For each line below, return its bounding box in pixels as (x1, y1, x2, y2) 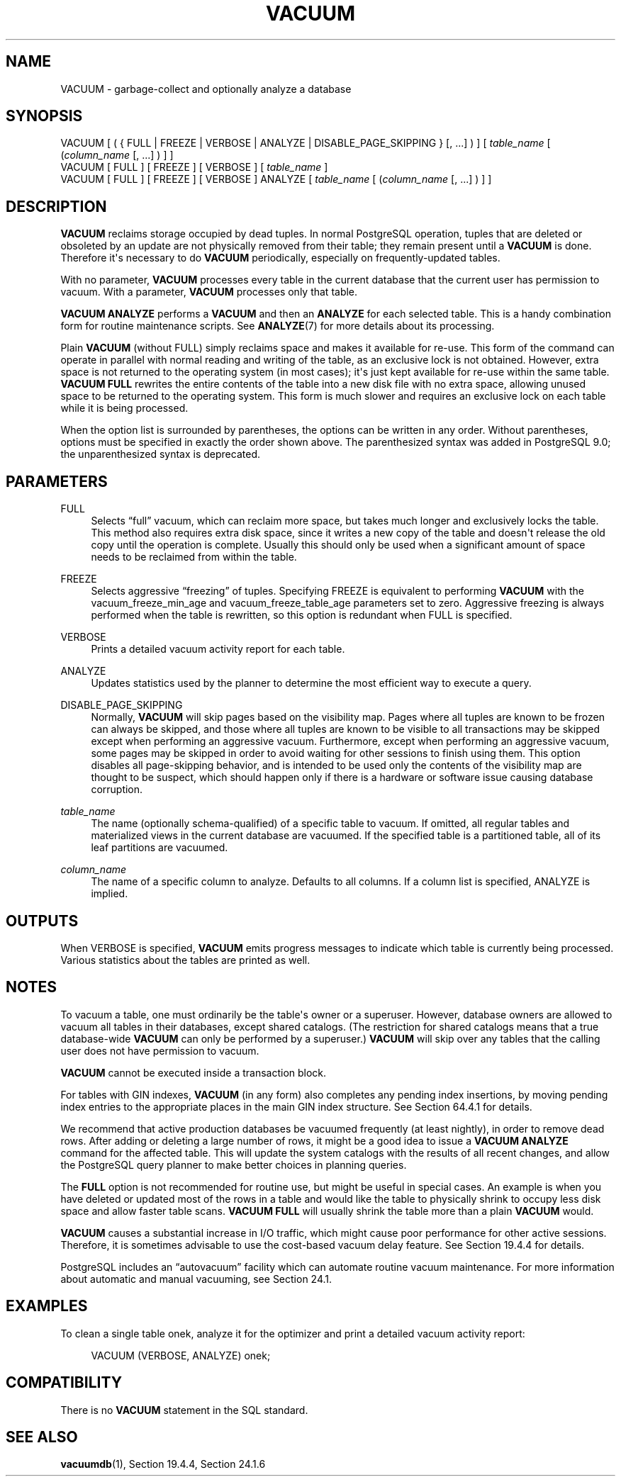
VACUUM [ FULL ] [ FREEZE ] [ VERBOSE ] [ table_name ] (60, 161, 328, 174)
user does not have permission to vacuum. (60, 1044, 259, 1057)
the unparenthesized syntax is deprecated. (60, 448, 260, 461)
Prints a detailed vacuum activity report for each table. (91, 643, 345, 656)
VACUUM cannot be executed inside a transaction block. (60, 1066, 327, 1079)
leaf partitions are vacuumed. (91, 841, 228, 854)
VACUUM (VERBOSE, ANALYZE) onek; (91, 1349, 271, 1362)
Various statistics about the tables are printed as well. (60, 953, 310, 966)
